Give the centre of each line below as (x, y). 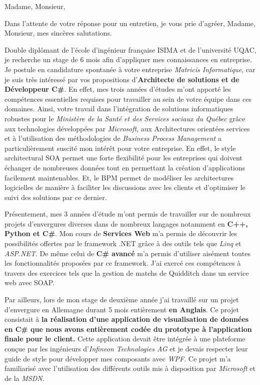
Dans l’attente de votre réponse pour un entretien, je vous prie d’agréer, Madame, (130, 23)
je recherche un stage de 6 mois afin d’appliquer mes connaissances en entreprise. (128, 59)
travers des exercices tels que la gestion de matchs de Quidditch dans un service (127, 272)
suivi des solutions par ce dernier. (56, 197)
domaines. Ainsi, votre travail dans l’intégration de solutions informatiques (119, 109)
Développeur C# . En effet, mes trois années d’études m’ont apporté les (118, 89)
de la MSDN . (24, 378)
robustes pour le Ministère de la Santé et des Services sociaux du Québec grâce (125, 118)
